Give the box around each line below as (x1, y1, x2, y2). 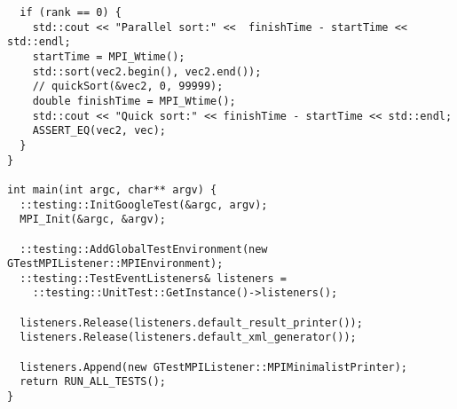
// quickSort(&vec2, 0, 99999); (32, 80, 224, 93)
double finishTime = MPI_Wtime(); (32, 94, 236, 107)
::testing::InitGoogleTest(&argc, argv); (20, 198, 268, 211)
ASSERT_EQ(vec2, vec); (32, 124, 166, 138)
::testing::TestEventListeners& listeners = (20, 271, 287, 285)
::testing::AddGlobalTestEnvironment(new (20, 242, 268, 256)
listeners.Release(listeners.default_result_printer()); (20, 316, 363, 329)
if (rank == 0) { (20, 6, 122, 19)
